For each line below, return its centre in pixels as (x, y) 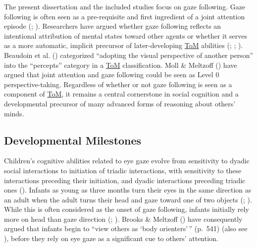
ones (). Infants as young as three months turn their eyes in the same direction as (128, 190)
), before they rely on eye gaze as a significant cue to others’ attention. (111, 238)
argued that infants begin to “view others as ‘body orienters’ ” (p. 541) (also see (126, 228)
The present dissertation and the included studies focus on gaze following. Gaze (125, 6)
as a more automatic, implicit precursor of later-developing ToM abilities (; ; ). (124, 45)
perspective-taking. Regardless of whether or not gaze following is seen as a (118, 84)
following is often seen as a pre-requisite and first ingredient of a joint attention (125, 16)
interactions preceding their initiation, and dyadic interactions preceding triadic (125, 180)
